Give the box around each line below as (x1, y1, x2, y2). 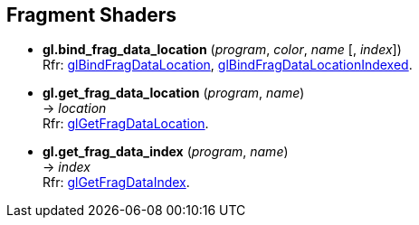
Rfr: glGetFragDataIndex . (43, 174, 190, 191)
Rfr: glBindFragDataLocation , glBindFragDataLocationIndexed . (43, 57, 413, 73)
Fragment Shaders (6, 4, 177, 26)
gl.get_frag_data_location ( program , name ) (43, 85, 305, 101)
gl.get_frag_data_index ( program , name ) (43, 144, 289, 160)
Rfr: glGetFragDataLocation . (43, 116, 209, 132)
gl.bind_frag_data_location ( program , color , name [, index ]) (43, 42, 402, 58)
